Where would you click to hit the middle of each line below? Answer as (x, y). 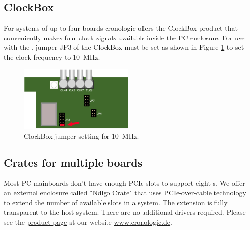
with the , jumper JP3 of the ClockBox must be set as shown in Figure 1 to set (124, 47)
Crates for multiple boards (73, 162)
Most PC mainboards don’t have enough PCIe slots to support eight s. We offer (125, 183)
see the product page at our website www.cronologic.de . (88, 221)
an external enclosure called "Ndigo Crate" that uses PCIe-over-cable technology (125, 193)
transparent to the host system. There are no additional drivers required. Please (125, 212)
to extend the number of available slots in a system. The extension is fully (116, 202)
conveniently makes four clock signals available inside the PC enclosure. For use (124, 37)
